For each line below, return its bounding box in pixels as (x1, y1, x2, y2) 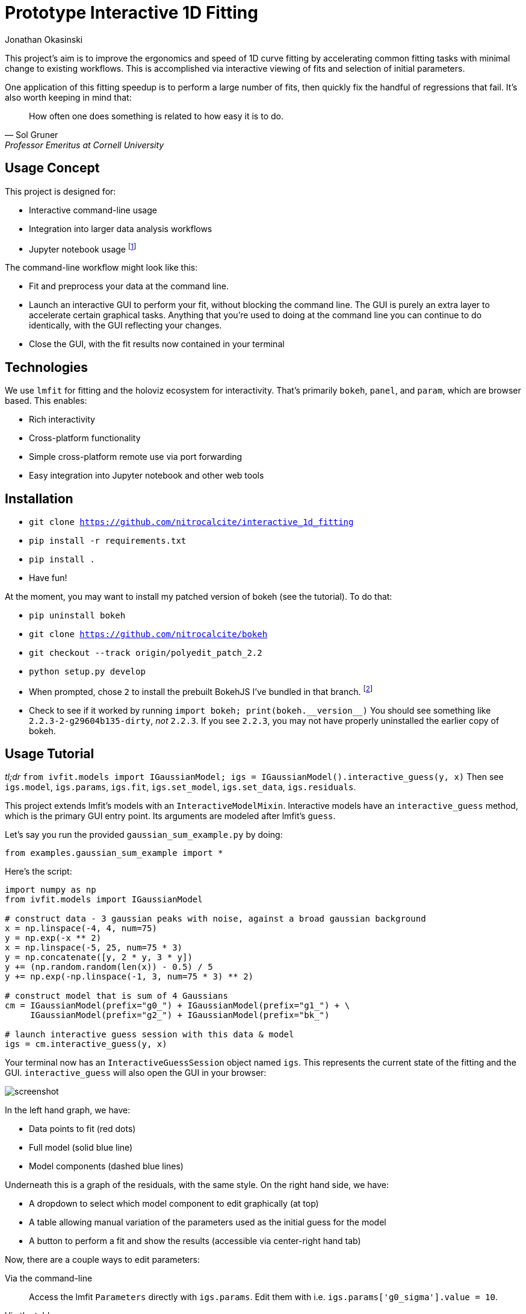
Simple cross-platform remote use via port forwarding (29, 451, 243, 462)
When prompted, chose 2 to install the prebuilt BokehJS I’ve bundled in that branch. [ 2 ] (29, 684, 373, 697)
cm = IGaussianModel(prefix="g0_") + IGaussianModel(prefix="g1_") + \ (5, 1001, 350, 1011)
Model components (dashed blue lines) (29, 1161, 184, 1172)
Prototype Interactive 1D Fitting (5, 2, 258, 23)
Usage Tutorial (5, 746, 94, 762)
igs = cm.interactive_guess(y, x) (5, 1039, 167, 1049)
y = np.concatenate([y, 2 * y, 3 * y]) (5, 952, 193, 963)
